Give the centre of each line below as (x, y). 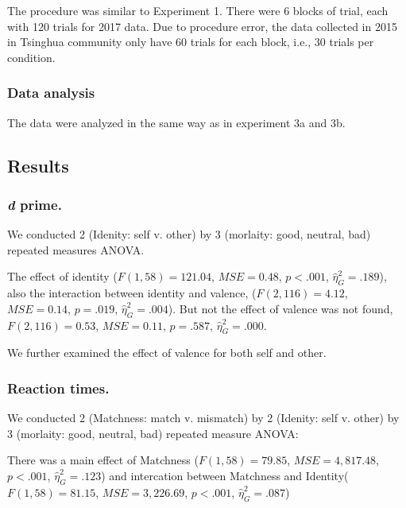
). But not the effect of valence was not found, (280, 308)
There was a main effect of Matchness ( (103, 460)
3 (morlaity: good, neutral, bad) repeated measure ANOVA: (153, 433)
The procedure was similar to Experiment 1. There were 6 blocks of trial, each (198, 10)
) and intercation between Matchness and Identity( (225, 475)
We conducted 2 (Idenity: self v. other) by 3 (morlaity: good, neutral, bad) (189, 234)
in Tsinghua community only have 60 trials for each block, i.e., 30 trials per (191, 42)
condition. (31, 57)
